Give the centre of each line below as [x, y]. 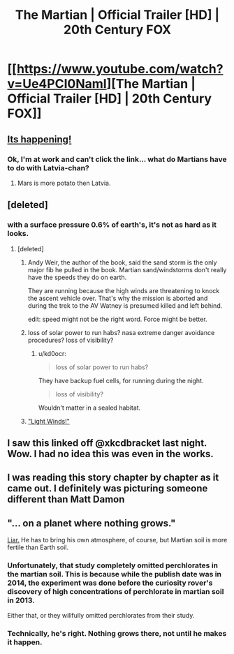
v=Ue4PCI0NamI [57, 84]
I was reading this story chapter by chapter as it [113, 478]
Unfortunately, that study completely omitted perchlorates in [113, 565]
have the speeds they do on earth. [77, 277]
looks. [18, 234]
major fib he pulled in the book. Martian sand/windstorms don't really [127, 269]
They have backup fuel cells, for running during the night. [121, 380]
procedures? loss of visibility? [71, 340]
